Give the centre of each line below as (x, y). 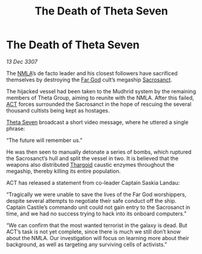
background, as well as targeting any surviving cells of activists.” (87, 244)
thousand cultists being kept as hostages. (58, 110)
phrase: (16, 128)
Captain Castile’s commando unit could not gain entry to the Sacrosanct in (98, 207)
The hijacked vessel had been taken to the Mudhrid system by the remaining (101, 91)
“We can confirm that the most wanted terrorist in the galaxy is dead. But (97, 225)
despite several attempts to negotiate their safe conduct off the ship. (91, 200)
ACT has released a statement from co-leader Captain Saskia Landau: (93, 182)
